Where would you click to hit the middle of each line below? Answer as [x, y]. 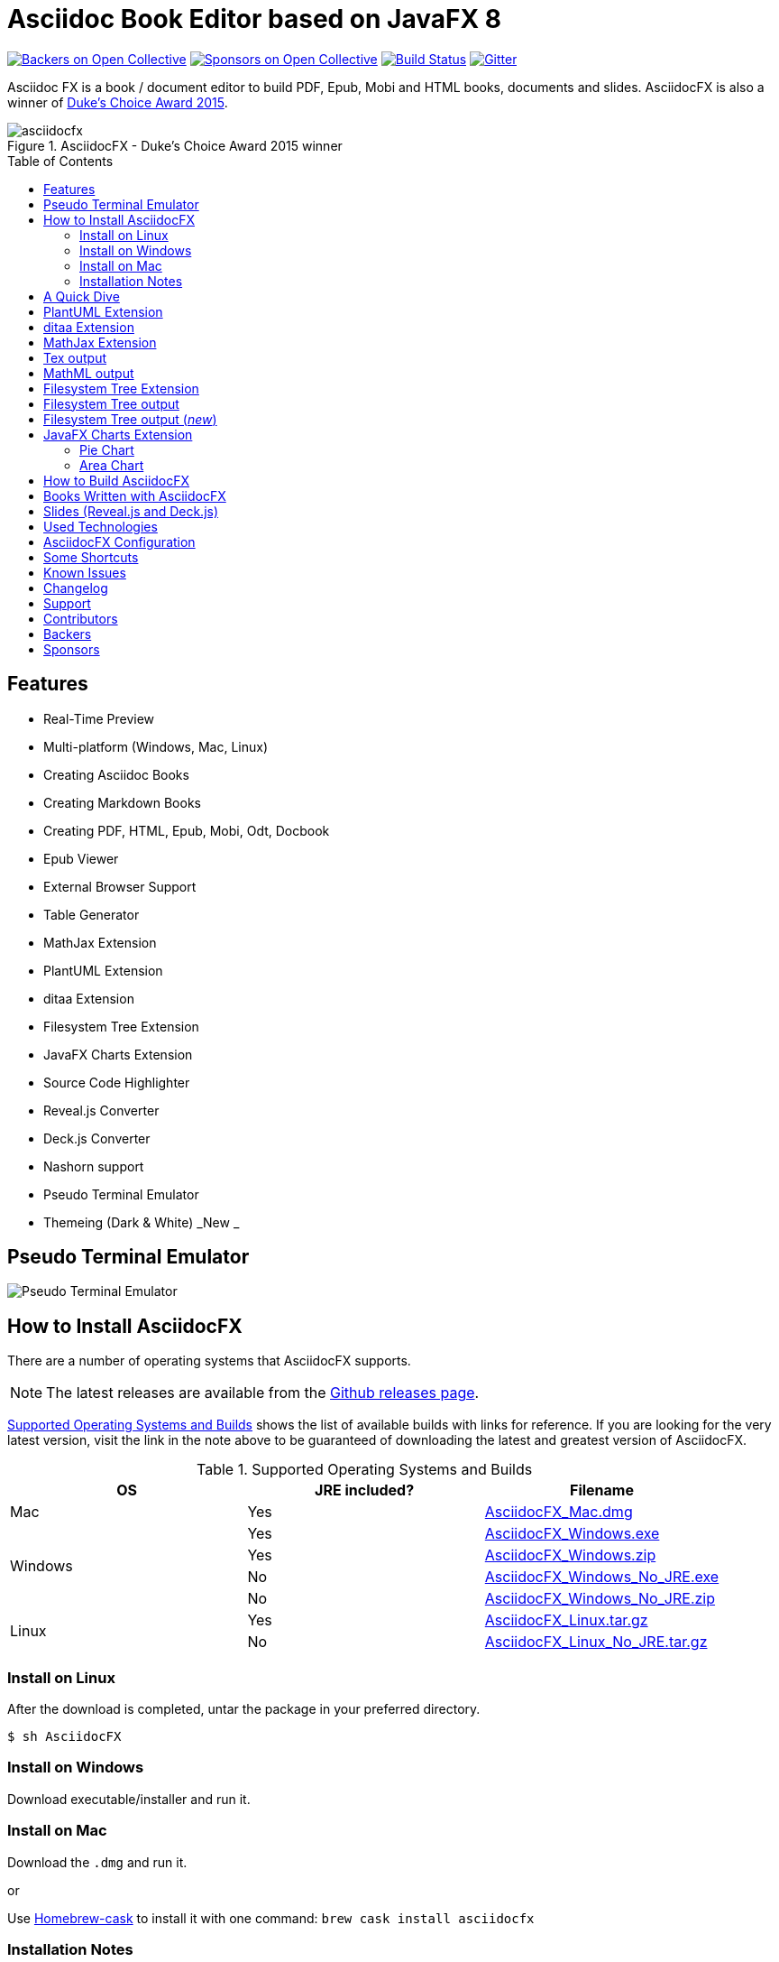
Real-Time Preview [99, 718]
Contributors [81, 618]
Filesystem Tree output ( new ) [130, 419]
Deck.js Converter [97, 1138]
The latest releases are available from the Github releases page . [263, 1393]
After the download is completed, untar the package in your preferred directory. [244, 1709]
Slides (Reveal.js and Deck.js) [131, 511]
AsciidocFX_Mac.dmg [559, 1512]
